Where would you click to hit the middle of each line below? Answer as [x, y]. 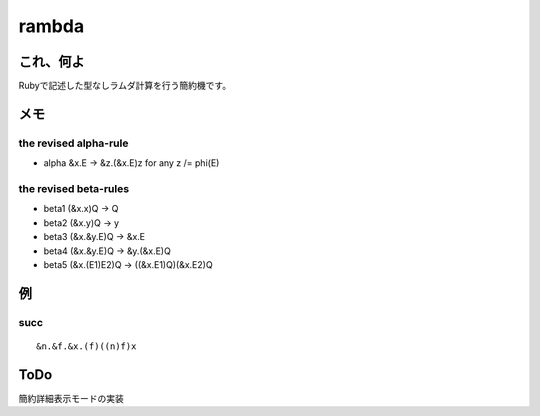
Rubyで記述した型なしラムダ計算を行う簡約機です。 [125, 86]
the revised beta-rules [74, 188]
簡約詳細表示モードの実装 [71, 398]
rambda [51, 26]
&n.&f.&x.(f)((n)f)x [86, 346]
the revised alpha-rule [73, 143]
